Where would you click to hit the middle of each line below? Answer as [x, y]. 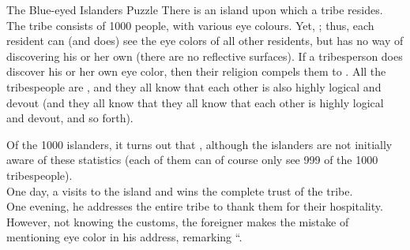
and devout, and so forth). [70, 118]
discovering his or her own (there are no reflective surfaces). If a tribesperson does [205, 56]
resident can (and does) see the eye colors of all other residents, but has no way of [205, 41]
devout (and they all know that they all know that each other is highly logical [195, 102]
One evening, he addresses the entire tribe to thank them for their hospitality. [195, 206]
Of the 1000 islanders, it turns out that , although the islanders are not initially [199, 144]
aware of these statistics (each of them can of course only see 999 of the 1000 [192, 160]
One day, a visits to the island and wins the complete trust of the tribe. [180, 190]
